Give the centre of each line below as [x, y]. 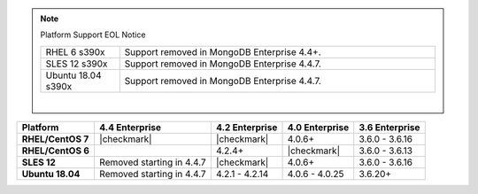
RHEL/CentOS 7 [55, 139]
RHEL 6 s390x [75, 51]
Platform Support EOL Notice [93, 35]
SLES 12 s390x [77, 64]
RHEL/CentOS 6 [56, 151]
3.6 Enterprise [389, 128]
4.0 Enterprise [318, 128]
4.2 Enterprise [247, 128]
